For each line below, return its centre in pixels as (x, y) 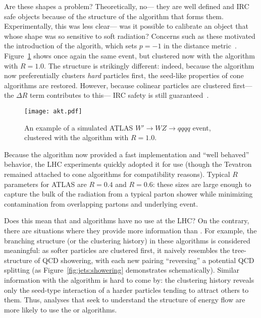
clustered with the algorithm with (76, 137)
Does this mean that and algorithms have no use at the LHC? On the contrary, (127, 220)
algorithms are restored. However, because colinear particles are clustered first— (128, 85)
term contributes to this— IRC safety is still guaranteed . (119, 95)
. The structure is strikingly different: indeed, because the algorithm (149, 65)
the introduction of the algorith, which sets (71, 46)
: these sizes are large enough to (202, 184)
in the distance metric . (200, 46)
